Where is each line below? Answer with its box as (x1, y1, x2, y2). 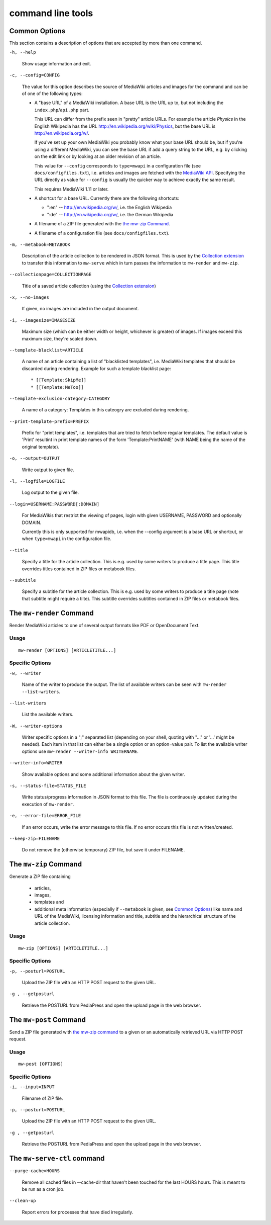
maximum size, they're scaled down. (22, 335, 98, 341)
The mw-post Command (9, 1015, 86, 1024)
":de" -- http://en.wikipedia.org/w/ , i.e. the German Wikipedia (47, 211, 174, 217)
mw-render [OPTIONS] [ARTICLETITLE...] (18, 647, 116, 653)
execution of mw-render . (22, 801, 74, 807)
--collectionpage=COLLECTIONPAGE (9, 272, 92, 278)
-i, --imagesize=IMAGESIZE (9, 317, 76, 323)
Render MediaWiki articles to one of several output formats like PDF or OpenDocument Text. (9, 622, 200, 628)
